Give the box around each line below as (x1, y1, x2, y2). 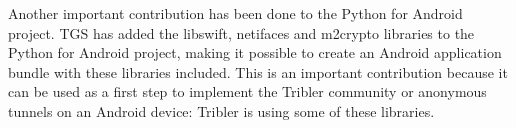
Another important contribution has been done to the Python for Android (8, 3, 463, 23)
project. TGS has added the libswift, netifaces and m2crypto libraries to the (8, 22, 475, 43)
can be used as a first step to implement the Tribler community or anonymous (8, 81, 487, 102)
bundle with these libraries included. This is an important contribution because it (8, 61, 508, 82)
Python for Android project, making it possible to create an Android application (8, 42, 502, 63)
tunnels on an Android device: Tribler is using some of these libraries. (8, 100, 435, 121)
